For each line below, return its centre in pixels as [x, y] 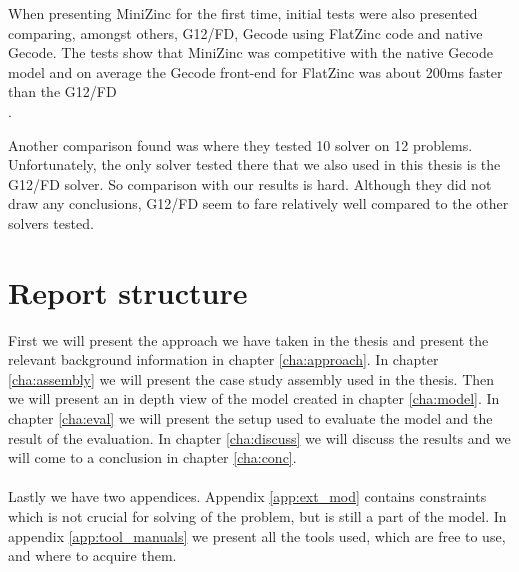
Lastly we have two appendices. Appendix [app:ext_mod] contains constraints [247, 496]
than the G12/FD [62, 91]
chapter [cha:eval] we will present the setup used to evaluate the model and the [250, 418]
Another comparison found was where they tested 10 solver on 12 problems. [240, 144]
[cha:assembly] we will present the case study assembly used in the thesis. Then [251, 378]
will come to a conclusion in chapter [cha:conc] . [152, 457]
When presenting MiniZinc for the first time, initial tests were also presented [243, 13]
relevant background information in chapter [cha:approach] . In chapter [223, 359]
